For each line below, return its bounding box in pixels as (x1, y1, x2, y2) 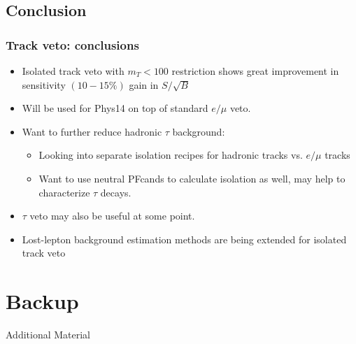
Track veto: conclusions (6, 36, 139, 53)
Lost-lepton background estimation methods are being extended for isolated (22, 231, 347, 246)
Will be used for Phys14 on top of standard (22, 101, 208, 115)
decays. (100, 185, 131, 199)
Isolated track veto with (22, 64, 124, 78)
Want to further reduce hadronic (22, 124, 162, 138)
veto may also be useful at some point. (29, 208, 195, 223)
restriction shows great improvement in (171, 64, 339, 78)
